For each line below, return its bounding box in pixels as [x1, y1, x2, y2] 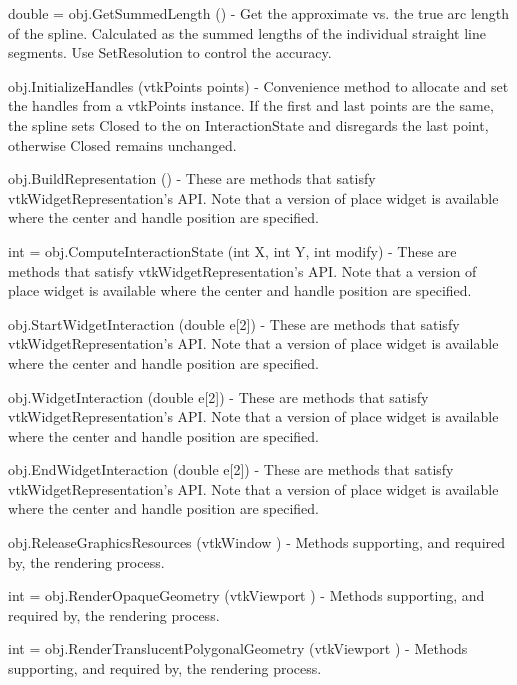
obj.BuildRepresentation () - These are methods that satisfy [8, 168, 376, 189]
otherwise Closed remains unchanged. [8, 134, 237, 155]
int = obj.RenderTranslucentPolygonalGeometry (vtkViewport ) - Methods [8, 638, 468, 659]
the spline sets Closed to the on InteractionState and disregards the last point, [8, 114, 489, 135]
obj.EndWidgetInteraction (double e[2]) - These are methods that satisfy [8, 459, 454, 480]
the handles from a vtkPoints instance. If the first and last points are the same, [8, 95, 494, 116]
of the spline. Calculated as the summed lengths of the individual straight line [8, 22, 487, 43]
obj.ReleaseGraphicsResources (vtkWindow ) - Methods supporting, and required [8, 532, 506, 553]
